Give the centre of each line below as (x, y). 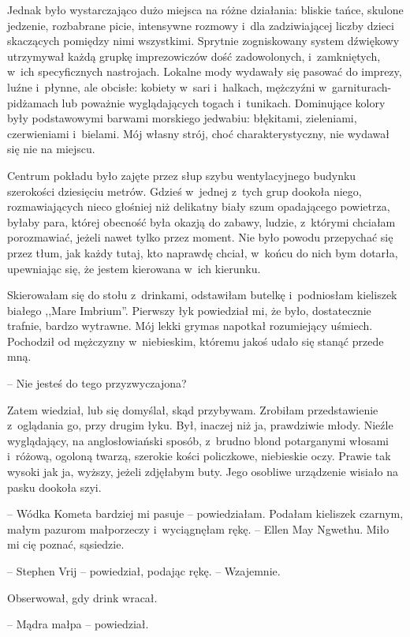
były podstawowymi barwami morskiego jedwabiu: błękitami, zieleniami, (182, 118)
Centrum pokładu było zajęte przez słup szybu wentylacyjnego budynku (182, 175)
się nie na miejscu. (51, 149)
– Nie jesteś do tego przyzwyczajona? (97, 383)
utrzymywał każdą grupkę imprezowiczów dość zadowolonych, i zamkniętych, (194, 56)
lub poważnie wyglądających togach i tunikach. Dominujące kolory (224, 102)
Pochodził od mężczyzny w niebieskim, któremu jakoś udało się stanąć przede (196, 341)
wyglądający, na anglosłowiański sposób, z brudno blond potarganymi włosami (198, 440)
